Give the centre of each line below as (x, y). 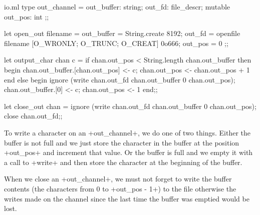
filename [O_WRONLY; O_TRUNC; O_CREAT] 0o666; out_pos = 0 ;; (116, 43)
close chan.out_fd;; (33, 116)
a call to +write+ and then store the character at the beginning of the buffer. (123, 162)
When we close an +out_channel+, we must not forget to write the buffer (118, 179)
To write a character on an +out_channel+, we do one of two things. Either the (127, 132)
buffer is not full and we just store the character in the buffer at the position (122, 142)
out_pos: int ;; (27, 16)
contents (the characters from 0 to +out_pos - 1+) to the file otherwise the (120, 188)
